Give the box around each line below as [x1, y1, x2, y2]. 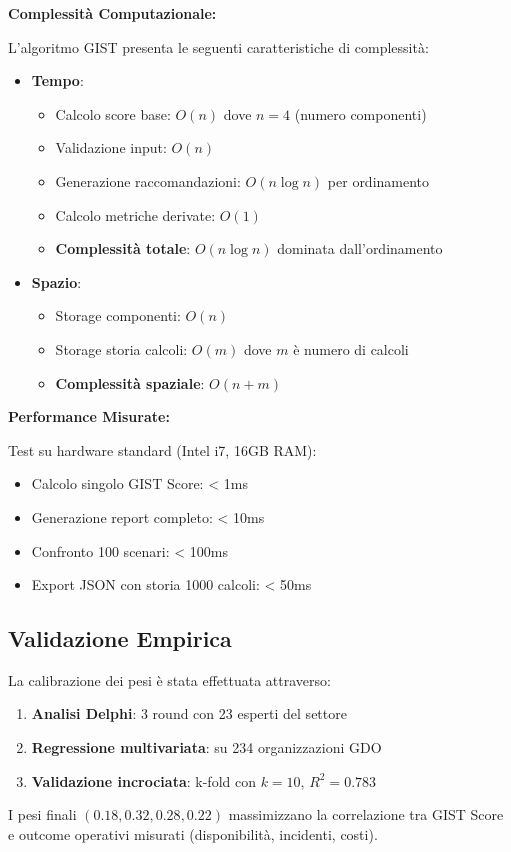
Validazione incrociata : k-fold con [31, 770, 256, 791]
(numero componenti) [294, 103, 427, 124]
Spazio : [31, 271, 82, 292]
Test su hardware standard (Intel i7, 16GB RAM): [8, 439, 317, 460]
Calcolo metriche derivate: [55, 204, 216, 225]
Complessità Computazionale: [8, 3, 217, 23]
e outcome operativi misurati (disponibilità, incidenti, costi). [8, 823, 378, 844]
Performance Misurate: [8, 406, 170, 427]
